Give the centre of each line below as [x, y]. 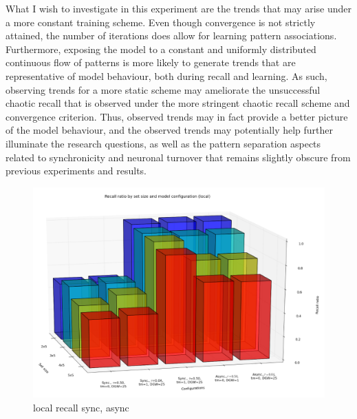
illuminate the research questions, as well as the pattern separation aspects [163, 143]
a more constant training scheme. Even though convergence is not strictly [161, 22]
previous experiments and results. [76, 171]
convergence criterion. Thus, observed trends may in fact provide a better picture [177, 116]
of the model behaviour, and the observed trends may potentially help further [170, 130]
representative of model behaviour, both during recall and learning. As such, [166, 75]
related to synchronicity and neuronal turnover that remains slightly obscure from [178, 157]
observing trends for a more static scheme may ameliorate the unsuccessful [163, 89]
